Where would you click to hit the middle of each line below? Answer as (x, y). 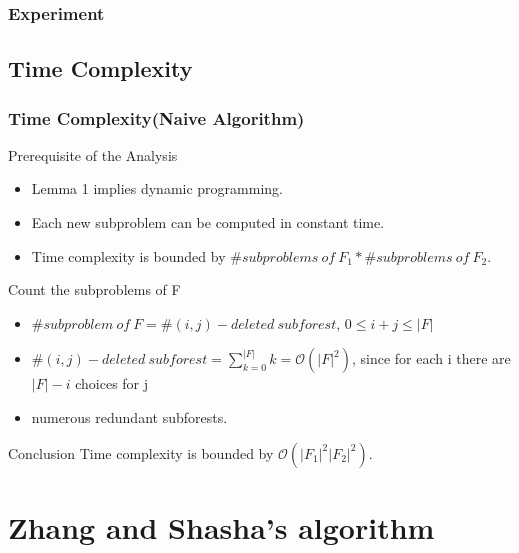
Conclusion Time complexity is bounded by (141, 452)
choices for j (112, 383)
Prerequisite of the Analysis (93, 154)
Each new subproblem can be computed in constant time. (208, 222)
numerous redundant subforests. (129, 417)
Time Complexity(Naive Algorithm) (156, 117)
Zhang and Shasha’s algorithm (221, 526)
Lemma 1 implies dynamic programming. (157, 188)
